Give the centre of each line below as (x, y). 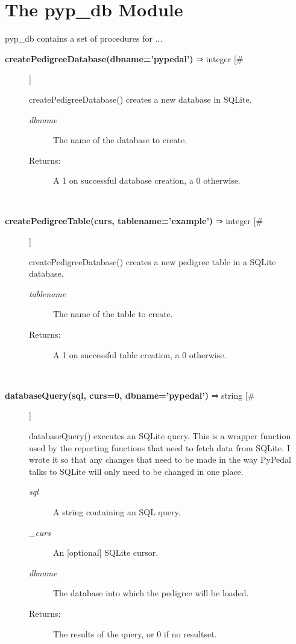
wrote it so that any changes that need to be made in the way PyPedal (160, 459)
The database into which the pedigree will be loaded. (151, 593)
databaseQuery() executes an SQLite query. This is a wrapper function (160, 436)
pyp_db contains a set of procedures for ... (84, 38)
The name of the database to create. (120, 140)
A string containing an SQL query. (117, 511)
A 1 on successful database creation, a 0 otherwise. (147, 180)
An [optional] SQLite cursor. (106, 552)
